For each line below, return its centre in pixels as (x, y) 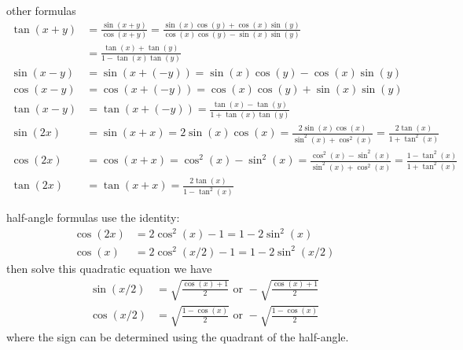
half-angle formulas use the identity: (93, 217)
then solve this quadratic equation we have (109, 268)
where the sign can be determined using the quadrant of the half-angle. (178, 336)
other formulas (41, 10)
